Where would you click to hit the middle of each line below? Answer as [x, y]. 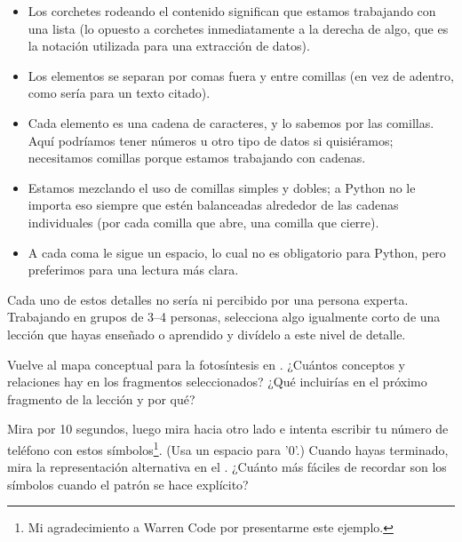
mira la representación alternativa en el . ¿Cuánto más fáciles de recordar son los [227, 467]
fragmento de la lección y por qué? [101, 399]
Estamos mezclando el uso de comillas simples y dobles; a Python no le [222, 187]
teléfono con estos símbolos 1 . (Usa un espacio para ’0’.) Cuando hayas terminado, [228, 448]
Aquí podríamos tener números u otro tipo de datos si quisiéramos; [211, 140]
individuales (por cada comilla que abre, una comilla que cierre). [203, 222]
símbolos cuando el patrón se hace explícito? [128, 484]
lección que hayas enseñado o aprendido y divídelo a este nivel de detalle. [207, 334]
